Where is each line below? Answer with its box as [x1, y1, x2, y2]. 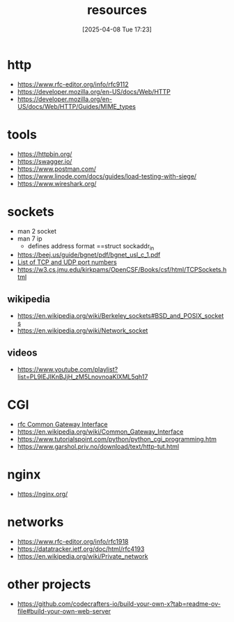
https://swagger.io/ [17, 157, 72, 165]
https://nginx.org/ [17, 490, 68, 498]
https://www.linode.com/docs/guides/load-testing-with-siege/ [17, 172, 197, 180]
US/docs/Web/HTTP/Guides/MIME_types [17, 102, 136, 110]
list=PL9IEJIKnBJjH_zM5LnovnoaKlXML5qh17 [17, 372, 148, 381]
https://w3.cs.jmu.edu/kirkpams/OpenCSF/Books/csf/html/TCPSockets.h [17, 266, 227, 274]
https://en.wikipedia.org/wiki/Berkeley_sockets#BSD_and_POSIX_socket [17, 312, 224, 320]
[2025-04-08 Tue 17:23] [82, 25, 152, 33]
